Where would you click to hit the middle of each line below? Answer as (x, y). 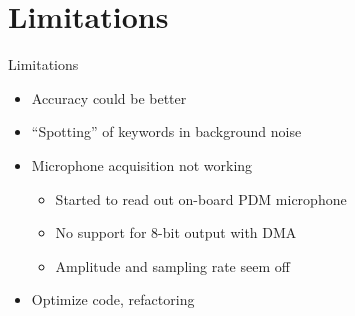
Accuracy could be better (109, 97)
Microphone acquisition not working (142, 164)
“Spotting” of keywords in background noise (166, 131)
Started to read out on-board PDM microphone (201, 198)
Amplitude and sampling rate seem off (172, 265)
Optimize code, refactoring (113, 299)
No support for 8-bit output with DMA (176, 232)
